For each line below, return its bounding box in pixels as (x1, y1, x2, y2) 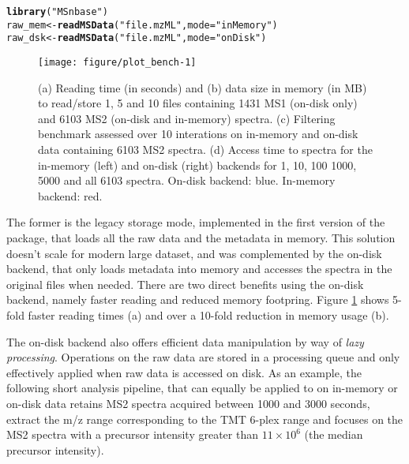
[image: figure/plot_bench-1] (38, 56, 197, 68)
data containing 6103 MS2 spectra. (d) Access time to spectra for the (38, 141, 373, 157)
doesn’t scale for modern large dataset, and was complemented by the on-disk (6, 245, 382, 261)
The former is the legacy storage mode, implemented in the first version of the (6, 214, 385, 230)
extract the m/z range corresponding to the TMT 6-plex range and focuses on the (6, 410, 403, 427)
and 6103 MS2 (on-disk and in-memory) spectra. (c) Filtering (38, 110, 336, 126)
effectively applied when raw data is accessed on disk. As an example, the (6, 364, 362, 380)
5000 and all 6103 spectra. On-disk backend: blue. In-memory (38, 172, 336, 189)
